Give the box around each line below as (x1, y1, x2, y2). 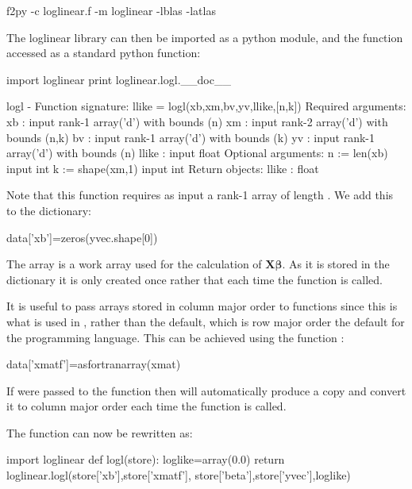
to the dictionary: (6, 202, 92, 218)
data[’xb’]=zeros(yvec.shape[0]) (6, 229, 158, 245)
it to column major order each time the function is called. (6, 398, 287, 414)
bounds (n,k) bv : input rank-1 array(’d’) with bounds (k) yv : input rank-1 (6, 129, 375, 145)
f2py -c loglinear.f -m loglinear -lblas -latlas (6, 2, 216, 18)
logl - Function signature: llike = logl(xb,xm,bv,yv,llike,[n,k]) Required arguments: (6, 98, 406, 114)
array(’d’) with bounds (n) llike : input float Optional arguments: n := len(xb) (6, 144, 388, 161)
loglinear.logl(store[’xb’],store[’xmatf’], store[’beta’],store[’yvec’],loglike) (6, 467, 351, 483)
